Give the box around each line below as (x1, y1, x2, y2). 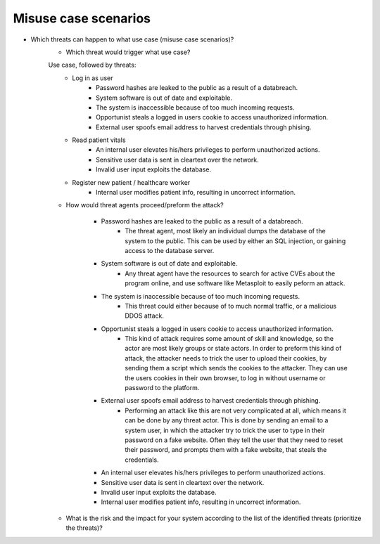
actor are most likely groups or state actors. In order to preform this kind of (125, 344, 342, 353)
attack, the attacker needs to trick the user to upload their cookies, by (125, 354, 327, 362)
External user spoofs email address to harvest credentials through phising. (96, 123, 312, 131)
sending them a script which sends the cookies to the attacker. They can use (125, 364, 348, 373)
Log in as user (72, 74, 113, 82)
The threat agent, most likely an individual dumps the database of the (125, 227, 327, 235)
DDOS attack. (125, 311, 165, 320)
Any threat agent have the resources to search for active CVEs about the (125, 269, 336, 278)
